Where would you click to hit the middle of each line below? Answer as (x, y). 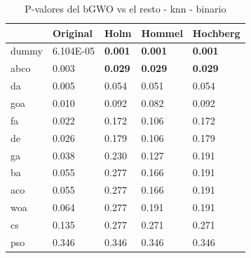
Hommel (162, 33)
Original (72, 33)
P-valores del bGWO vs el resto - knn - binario (125, 8)
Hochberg (216, 33)
